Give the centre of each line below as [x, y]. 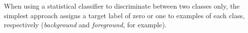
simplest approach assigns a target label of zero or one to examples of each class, [124, 15]
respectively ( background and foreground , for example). [85, 25]
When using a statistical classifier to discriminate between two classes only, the [122, 6]
